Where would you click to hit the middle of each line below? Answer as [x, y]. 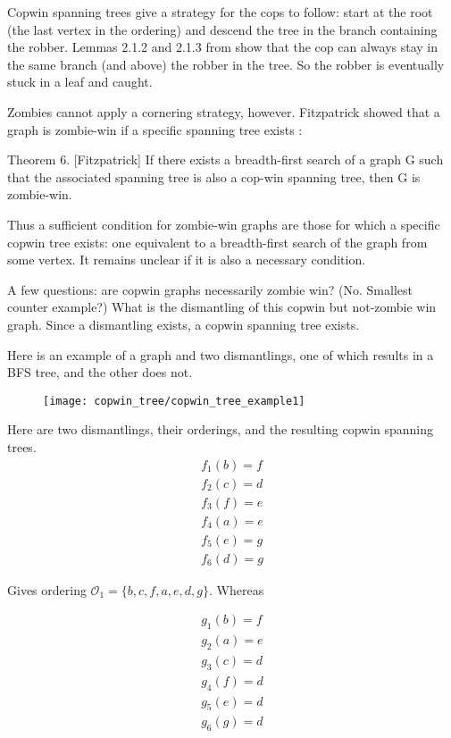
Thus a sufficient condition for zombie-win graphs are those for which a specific [224, 224]
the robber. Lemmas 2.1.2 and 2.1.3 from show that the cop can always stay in [223, 47]
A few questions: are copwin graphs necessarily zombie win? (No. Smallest [210, 289]
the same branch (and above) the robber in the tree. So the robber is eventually [226, 64]
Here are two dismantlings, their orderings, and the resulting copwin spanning [221, 429]
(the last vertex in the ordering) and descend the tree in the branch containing [222, 29]
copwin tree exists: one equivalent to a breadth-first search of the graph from [217, 242]
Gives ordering [47, 589]
